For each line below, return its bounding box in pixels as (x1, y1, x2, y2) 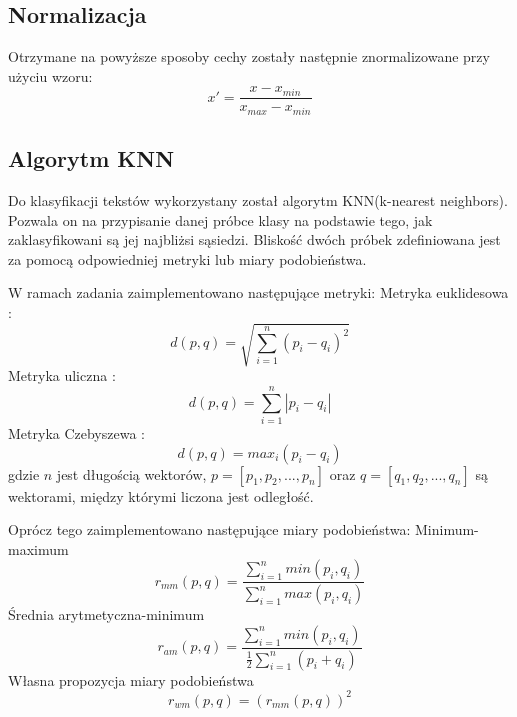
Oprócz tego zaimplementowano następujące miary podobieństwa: (8, 519, 411, 540)
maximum (8, 538, 69, 559)
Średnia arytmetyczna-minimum (8, 604, 205, 625)
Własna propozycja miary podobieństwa (8, 669, 254, 690)
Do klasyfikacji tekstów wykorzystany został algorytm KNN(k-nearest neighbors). (8, 190, 508, 211)
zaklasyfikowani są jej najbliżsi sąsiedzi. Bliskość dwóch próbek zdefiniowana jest (8, 229, 501, 250)
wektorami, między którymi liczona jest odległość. (8, 485, 314, 506)
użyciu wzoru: (8, 65, 93, 86)
